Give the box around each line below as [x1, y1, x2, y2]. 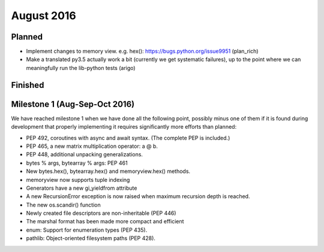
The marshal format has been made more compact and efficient [26, 218, 184, 225]
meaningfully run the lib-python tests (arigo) [26, 64, 136, 71]
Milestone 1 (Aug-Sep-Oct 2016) [11, 99, 135, 109]
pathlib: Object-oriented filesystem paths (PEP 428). [26, 235, 156, 242]
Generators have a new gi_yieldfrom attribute [26, 184, 137, 192]
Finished [11, 80, 44, 90]
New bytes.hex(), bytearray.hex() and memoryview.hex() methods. [26, 168, 191, 175]
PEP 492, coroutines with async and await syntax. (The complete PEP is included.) [26, 134, 230, 141]
